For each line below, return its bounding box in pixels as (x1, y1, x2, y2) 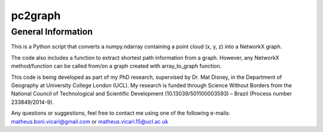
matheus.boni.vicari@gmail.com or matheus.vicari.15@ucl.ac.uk (11, 118, 169, 125)
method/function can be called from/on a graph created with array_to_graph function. (11, 63, 222, 70)
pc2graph (11, 9, 61, 22)
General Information (11, 26, 93, 37)
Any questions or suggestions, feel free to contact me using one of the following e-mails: (11, 109, 230, 116)
